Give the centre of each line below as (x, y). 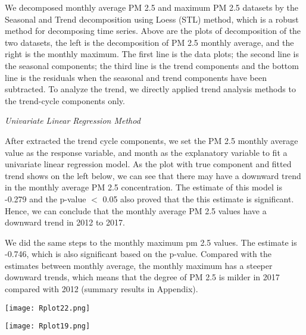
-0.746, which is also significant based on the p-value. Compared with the (138, 254)
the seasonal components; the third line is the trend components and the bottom (152, 65)
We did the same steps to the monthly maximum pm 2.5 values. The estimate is (151, 242)
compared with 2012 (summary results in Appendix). (102, 289)
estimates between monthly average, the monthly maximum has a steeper (139, 265)
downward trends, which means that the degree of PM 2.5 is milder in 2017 (142, 277)
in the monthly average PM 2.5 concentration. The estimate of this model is (143, 187)
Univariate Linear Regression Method (73, 120)
